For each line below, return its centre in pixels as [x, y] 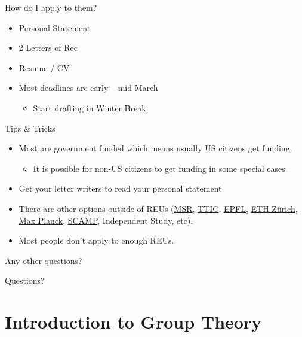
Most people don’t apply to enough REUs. [96, 240]
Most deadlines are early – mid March [88, 88]
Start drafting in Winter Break [90, 107]
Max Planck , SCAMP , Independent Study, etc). [106, 220]
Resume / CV [44, 67]
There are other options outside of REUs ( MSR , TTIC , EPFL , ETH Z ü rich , [158, 208]
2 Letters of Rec [48, 48]
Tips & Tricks [30, 128]
